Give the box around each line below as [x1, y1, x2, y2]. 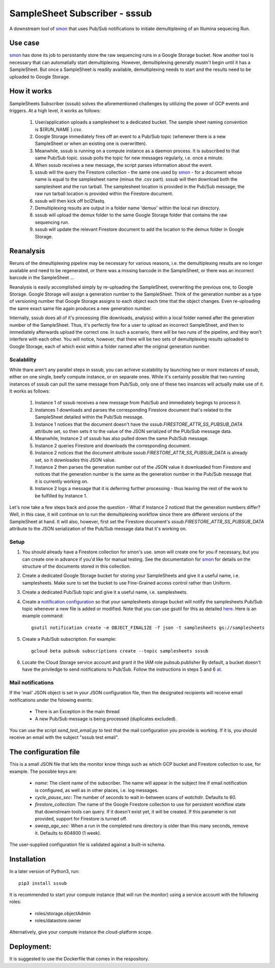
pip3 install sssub [18, 880, 67, 886]
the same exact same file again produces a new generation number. [9, 305, 152, 311]
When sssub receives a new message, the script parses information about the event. [35, 162, 213, 168]
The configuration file [9, 748, 80, 757]
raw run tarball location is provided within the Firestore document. [35, 190, 173, 197]
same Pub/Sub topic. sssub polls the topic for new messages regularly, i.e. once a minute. [35, 155, 224, 161]
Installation [9, 855, 46, 864]
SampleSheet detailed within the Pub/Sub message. [35, 414, 144, 420]
